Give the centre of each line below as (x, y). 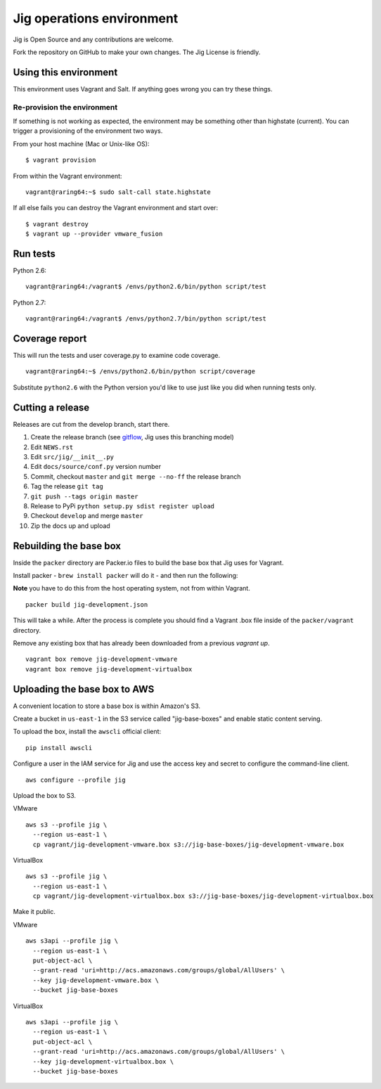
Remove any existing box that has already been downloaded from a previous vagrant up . (141, 643)
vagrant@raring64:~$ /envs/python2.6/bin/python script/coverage (141, 372)
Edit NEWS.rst (52, 447)
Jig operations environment (96, 18)
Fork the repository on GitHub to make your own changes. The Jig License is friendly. (137, 52)
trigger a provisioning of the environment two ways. (88, 131)
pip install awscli (59, 748)
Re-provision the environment (65, 107)
